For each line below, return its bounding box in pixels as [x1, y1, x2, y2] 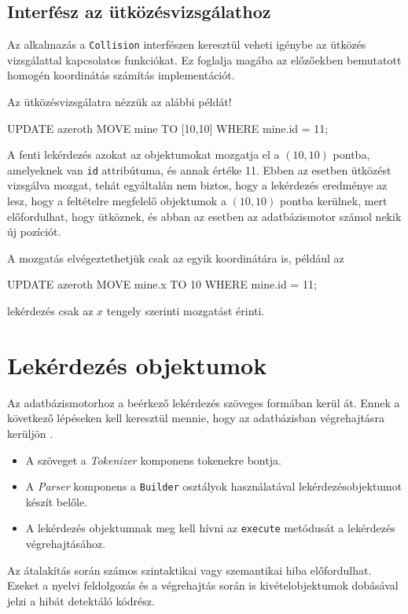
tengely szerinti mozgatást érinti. [106, 303, 265, 319]
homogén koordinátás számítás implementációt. [7, 67, 235, 83]
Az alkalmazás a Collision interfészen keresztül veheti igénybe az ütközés [7, 36, 366, 53]
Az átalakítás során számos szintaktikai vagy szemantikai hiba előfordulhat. [7, 561, 372, 578]
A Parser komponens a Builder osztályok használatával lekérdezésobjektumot [25, 478, 402, 495]
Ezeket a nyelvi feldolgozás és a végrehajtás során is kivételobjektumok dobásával [7, 577, 399, 594]
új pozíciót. [7, 223, 61, 240]
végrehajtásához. [25, 535, 106, 552]
